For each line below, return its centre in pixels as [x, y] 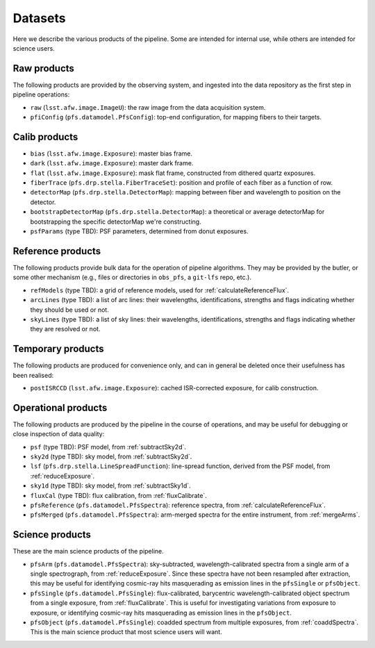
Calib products [45, 136]
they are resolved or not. [65, 329]
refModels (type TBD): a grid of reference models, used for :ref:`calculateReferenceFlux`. [160, 290]
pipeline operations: [41, 94]
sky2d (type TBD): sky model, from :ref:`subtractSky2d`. [111, 457]
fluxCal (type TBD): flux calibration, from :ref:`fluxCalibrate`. [119, 495]
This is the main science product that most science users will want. [126, 632]
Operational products [60, 407]
